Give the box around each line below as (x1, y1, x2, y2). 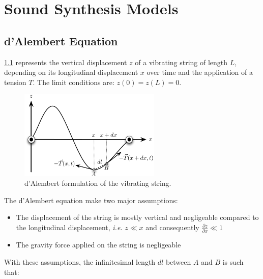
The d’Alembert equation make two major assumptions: (4, 194, 178, 205)
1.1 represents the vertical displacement (4, 57, 127, 67)
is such (222, 256, 244, 267)
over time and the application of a (147, 67, 253, 77)
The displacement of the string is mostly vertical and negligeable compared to (16, 212, 259, 222)
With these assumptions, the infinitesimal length (4, 256, 156, 267)
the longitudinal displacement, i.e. (16, 222, 123, 233)
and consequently (145, 222, 199, 233)
